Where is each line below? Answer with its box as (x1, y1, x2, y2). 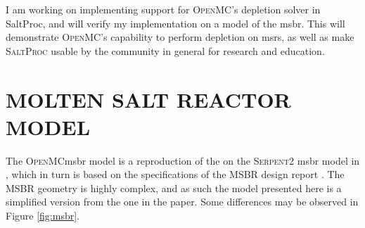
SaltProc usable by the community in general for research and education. (6, 43, 325, 58)
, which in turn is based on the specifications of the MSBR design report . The (6, 167, 345, 182)
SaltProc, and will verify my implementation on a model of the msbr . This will (6, 15, 345, 30)
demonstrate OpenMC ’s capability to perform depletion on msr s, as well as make (6, 30, 354, 44)
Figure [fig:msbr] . (6, 208, 80, 223)
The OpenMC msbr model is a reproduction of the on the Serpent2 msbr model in (6, 153, 360, 167)
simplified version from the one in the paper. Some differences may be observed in (6, 194, 359, 209)
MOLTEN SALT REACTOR (6, 84, 291, 113)
